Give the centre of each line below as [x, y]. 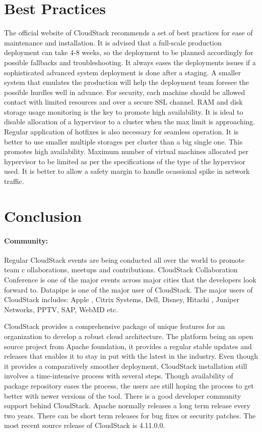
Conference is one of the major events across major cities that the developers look [130, 279]
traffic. [14, 181]
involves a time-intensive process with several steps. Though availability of [119, 376]
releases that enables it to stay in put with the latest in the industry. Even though [131, 356]
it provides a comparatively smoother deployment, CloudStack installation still [126, 366]
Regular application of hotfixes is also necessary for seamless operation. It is [121, 132]
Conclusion [43, 215]
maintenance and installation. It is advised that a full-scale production [113, 42]
